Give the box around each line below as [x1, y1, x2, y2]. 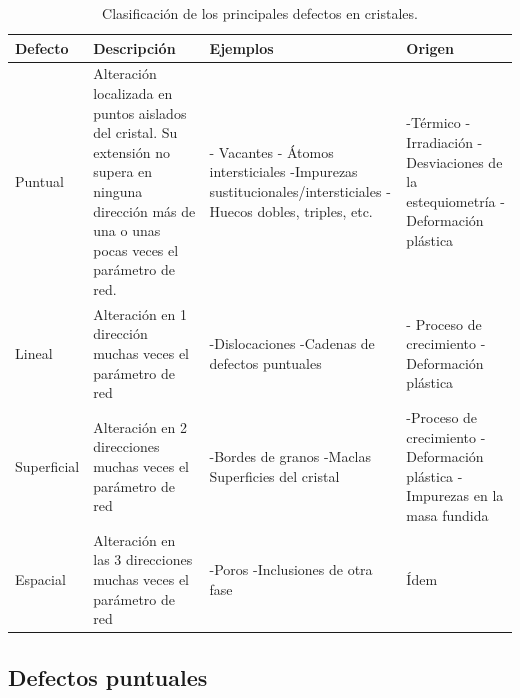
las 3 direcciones [93, 549, 193, 570]
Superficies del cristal [209, 465, 340, 486]
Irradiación [406, 132, 473, 153]
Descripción [93, 37, 176, 58]
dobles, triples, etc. [257, 200, 373, 221]
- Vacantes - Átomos [209, 141, 334, 162]
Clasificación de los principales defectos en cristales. [102, 3, 418, 23]
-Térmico [406, 112, 461, 133]
